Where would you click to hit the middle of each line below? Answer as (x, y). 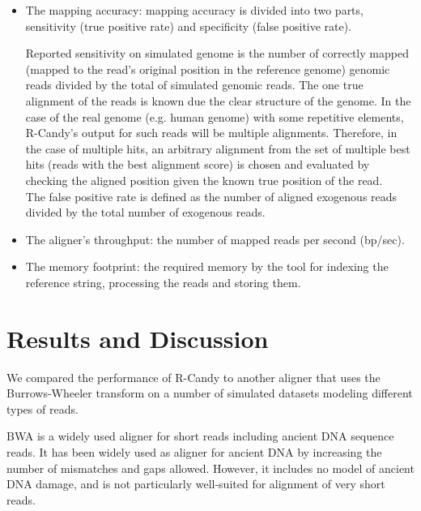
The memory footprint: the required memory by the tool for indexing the (207, 266)
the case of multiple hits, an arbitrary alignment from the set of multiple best (218, 148)
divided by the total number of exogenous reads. (145, 212)
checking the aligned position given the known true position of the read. (204, 180)
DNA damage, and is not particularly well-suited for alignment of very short (196, 484)
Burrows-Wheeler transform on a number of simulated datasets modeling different (210, 393)
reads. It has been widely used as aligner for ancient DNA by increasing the (194, 452)
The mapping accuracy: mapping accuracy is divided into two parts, (194, 10)
